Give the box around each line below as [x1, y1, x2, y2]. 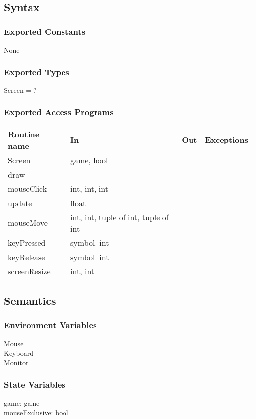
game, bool [70, 154, 108, 166]
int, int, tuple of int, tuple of [70, 211, 169, 223]
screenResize [8, 265, 51, 277]
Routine [8, 128, 40, 140]
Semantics [4, 293, 56, 308]
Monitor [4, 357, 29, 367]
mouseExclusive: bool [4, 407, 68, 418]
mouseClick [8, 182, 47, 194]
